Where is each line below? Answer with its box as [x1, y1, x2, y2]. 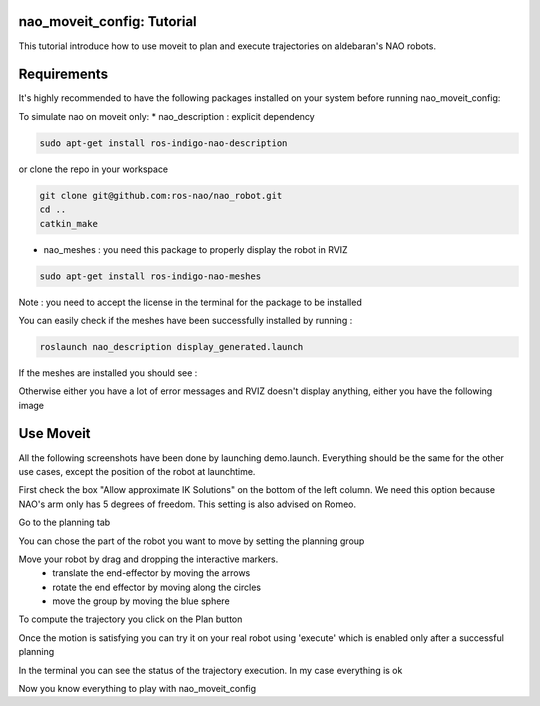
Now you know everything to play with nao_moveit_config [18, 683, 257, 695]
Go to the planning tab [18, 516, 111, 529]
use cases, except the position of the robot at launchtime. [18, 465, 256, 477]
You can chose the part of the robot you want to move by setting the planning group [18, 535, 365, 547]
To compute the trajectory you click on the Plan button [18, 613, 243, 625]
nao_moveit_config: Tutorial [18, 13, 197, 30]
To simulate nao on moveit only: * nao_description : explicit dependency [18, 110, 315, 122]
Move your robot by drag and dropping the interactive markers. [18, 553, 279, 565]
